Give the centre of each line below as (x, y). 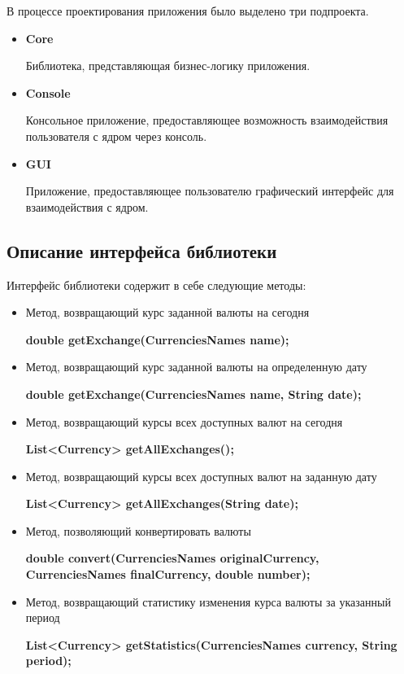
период (43, 617)
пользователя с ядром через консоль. (116, 136)
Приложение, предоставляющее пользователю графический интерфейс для (210, 191)
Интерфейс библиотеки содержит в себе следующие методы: (156, 284)
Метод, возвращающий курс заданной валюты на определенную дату (196, 367)
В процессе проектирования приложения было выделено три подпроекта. (188, 11)
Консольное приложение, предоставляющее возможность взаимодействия (207, 120)
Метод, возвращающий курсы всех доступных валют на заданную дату (201, 476)
